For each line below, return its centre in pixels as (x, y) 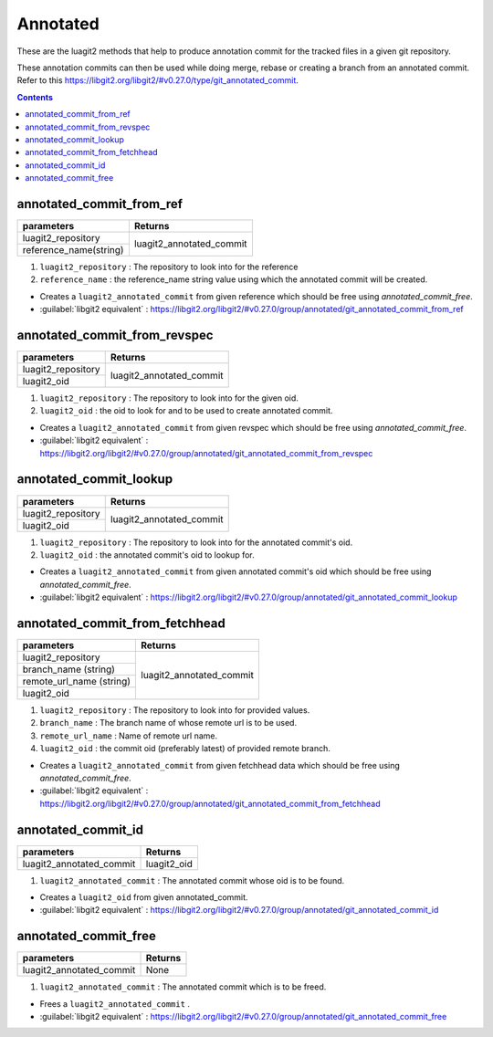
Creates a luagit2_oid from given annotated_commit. (144, 897)
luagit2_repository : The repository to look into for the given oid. (169, 398)
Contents (35, 97)
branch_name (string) (69, 669)
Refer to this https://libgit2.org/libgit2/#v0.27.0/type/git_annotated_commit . (157, 80)
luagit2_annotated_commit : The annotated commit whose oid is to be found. (192, 880)
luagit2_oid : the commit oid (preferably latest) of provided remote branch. (185, 749)
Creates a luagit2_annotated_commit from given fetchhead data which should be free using (220, 765)
